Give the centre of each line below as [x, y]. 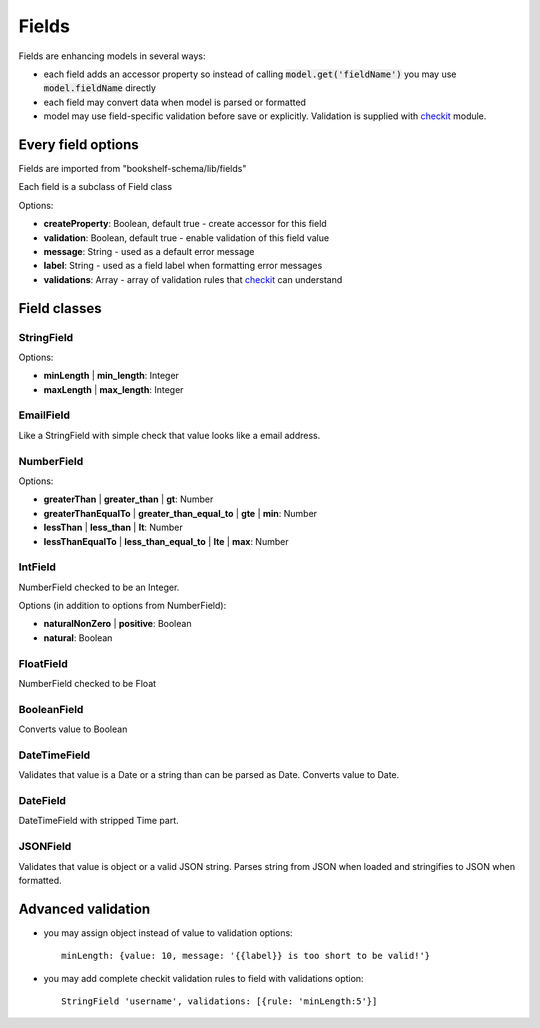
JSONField [45, 847]
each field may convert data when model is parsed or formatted [175, 102]
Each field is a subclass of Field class [95, 187]
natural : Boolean [78, 637]
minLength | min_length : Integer [111, 376]
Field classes [60, 308]
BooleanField [51, 709]
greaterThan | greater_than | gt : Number [128, 499]
